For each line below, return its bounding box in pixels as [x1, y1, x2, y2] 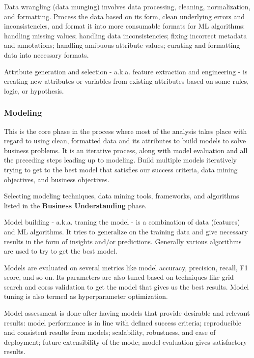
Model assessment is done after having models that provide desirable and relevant [4, 308, 250, 318]
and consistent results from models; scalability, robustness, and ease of [4, 327, 216, 337]
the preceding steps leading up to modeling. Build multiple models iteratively [4, 155, 237, 165]
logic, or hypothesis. [4, 85, 64, 96]
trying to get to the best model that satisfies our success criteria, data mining [4, 164, 238, 174]
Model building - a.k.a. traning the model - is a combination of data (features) [4, 217, 240, 227]
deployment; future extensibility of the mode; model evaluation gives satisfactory [4, 336, 247, 347]
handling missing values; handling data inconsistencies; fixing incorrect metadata [4, 30, 247, 40]
